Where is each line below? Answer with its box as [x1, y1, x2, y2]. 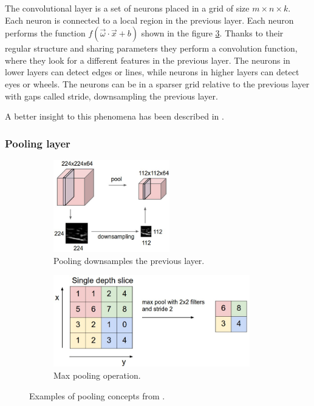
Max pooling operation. [53, 369, 141, 382]
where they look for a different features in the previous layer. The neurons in [5, 53, 290, 66]
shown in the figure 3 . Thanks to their [141, 27, 284, 39]
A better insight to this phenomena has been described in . [5, 110, 224, 123]
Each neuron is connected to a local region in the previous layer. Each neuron [5, 13, 294, 26]
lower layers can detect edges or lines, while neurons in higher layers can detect [5, 66, 299, 78]
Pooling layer [5, 135, 70, 151]
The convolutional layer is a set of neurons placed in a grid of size [5, 2, 250, 14]
